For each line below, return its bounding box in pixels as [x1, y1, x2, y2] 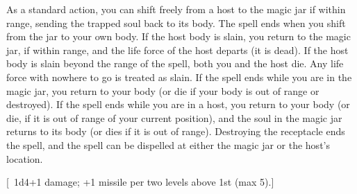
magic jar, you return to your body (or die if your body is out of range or [6, 83, 319, 98]
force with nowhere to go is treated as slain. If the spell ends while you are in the [6, 69, 352, 84]
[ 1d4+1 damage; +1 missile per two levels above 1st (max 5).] [6, 175, 274, 189]
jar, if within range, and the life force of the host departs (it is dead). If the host [6, 42, 349, 57]
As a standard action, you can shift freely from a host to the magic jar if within [6, 2, 346, 16]
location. [6, 151, 43, 166]
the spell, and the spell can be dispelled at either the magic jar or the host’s [6, 137, 330, 152]
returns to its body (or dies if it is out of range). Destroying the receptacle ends [6, 124, 345, 139]
